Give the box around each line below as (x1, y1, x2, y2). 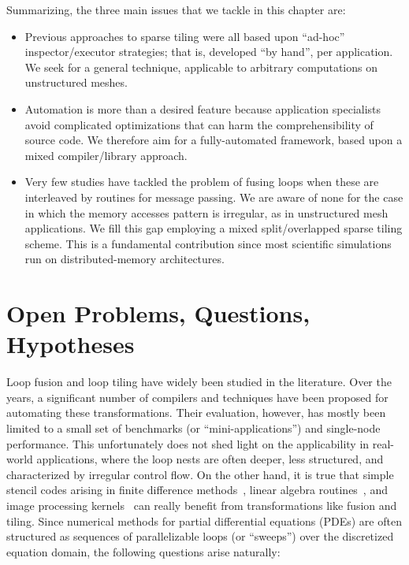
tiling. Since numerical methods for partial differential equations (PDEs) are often (6, 512, 402, 529)
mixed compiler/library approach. (24, 147, 188, 163)
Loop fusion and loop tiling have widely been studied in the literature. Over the (6, 374, 392, 390)
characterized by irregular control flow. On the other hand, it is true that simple (6, 466, 394, 482)
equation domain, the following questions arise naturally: (6, 543, 281, 559)
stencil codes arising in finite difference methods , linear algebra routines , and (6, 481, 388, 498)
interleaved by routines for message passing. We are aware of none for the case (24, 188, 403, 205)
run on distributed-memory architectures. (24, 251, 225, 267)
